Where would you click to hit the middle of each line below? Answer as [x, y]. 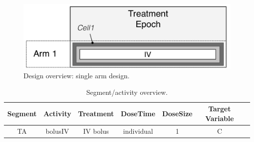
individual [138, 131]
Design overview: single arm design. [77, 75]
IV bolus [96, 131]
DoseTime [138, 113]
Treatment [96, 113]
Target [220, 109]
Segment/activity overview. [127, 92]
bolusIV [57, 131]
